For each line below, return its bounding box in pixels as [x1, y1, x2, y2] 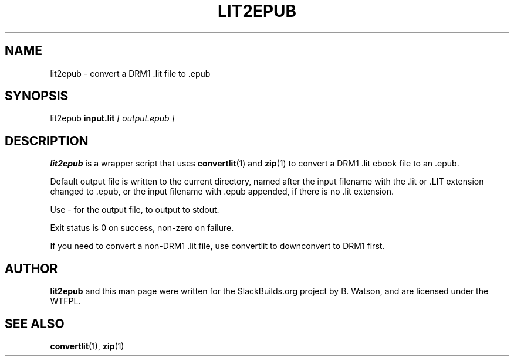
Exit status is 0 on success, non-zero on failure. [50, 223, 234, 233]
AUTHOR [5, 261, 58, 276]
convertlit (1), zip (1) [50, 340, 124, 351]
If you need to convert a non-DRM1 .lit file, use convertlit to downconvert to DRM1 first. [50, 241, 385, 251]
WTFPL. [50, 296, 81, 306]
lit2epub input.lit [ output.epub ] [50, 113, 175, 124]
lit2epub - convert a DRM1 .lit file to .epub [50, 68, 211, 79]
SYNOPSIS [5, 88, 69, 104]
